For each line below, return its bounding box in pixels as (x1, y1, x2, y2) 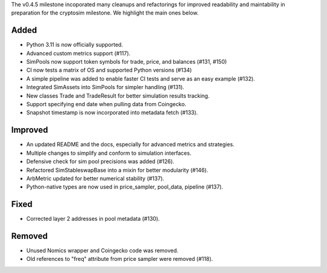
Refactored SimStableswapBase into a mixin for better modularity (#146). (26, 166, 208, 174)
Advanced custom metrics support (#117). (26, 49, 131, 57)
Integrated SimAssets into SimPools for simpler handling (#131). (26, 84, 185, 91)
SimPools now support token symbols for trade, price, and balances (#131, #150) (26, 58, 227, 66)
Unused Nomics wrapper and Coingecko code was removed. (26, 247, 179, 254)
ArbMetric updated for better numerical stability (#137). (26, 175, 165, 182)
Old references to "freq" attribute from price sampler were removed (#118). (26, 255, 213, 263)
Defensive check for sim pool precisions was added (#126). (26, 158, 175, 165)
